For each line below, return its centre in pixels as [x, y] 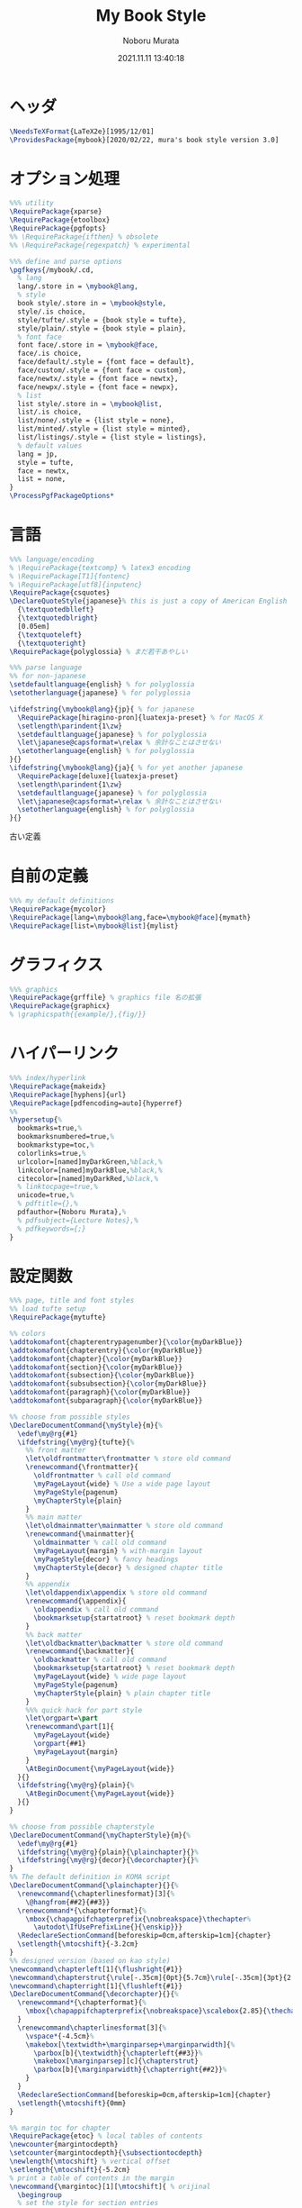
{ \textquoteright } [52, 643]
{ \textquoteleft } [50, 635]
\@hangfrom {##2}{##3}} [68, 1902]
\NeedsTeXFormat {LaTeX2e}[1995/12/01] [82, 132]
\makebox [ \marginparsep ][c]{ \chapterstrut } [116, 2061]
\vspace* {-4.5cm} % [60, 2036]
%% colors [28, 1334]
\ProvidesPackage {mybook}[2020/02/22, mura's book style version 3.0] [144, 140]
